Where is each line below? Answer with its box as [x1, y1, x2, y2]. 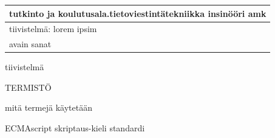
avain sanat [9, 38, 52, 50]
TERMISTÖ [5, 80, 52, 93]
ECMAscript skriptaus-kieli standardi [5, 122, 145, 134]
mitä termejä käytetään [5, 101, 92, 114]
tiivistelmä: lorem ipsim [9, 22, 97, 35]
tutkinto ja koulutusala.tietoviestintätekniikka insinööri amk [9, 7, 267, 19]
